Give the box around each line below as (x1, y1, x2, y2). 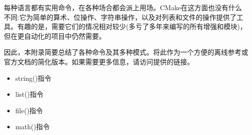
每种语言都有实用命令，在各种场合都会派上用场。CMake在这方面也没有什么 (4, 2, 242, 12)
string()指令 (15, 73, 51, 83)
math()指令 (15, 121, 50, 132)
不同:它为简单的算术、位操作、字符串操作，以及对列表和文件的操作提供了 (4, 12, 236, 22)
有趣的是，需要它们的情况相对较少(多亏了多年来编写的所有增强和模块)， (17, 21, 247, 31)
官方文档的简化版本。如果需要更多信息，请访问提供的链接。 (4, 56, 194, 66)
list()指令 (15, 89, 44, 99)
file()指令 (15, 105, 43, 115)
